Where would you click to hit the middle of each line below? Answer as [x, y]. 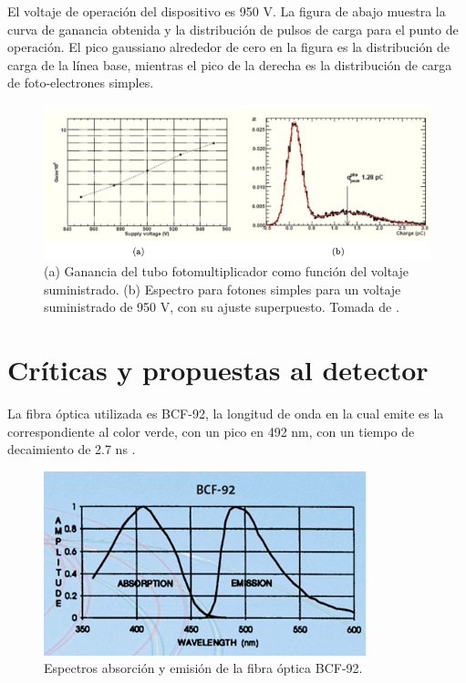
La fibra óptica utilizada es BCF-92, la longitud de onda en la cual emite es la [226, 413]
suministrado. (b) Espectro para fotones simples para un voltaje [223, 289]
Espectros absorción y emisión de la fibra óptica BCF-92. [203, 668]
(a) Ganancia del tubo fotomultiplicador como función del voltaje [226, 271]
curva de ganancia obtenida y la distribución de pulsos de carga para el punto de [233, 29]
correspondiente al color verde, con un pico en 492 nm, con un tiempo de [211, 431]
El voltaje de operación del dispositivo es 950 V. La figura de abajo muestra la [227, 11]
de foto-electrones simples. [81, 83]
